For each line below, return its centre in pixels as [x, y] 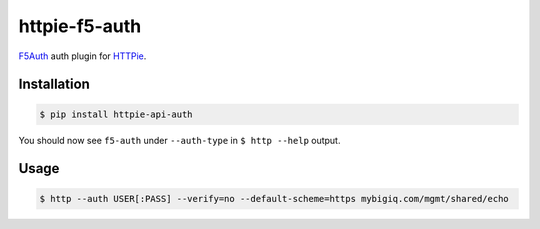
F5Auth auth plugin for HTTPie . [82, 56]
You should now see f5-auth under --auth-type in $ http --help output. [179, 140]
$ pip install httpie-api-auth [116, 114]
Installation [54, 84]
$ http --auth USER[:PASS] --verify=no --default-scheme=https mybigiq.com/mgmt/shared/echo [274, 198]
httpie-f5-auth [80, 26]
